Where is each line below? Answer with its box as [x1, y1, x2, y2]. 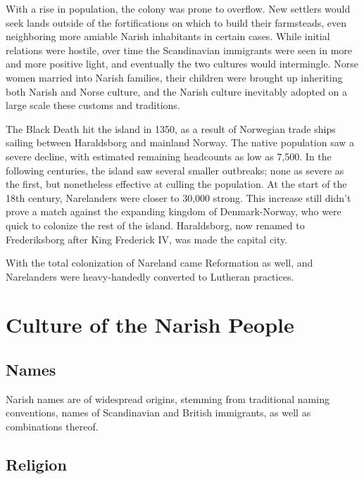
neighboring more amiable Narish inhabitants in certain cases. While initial [6, 29, 330, 44]
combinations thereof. [6, 419, 99, 434]
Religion [6, 454, 67, 475]
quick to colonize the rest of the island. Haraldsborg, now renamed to [6, 217, 305, 232]
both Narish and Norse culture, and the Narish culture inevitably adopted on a [6, 84, 348, 98]
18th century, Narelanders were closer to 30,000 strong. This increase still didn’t [6, 190, 351, 205]
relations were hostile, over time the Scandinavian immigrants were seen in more [6, 42, 353, 57]
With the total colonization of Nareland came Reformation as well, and [6, 255, 313, 270]
